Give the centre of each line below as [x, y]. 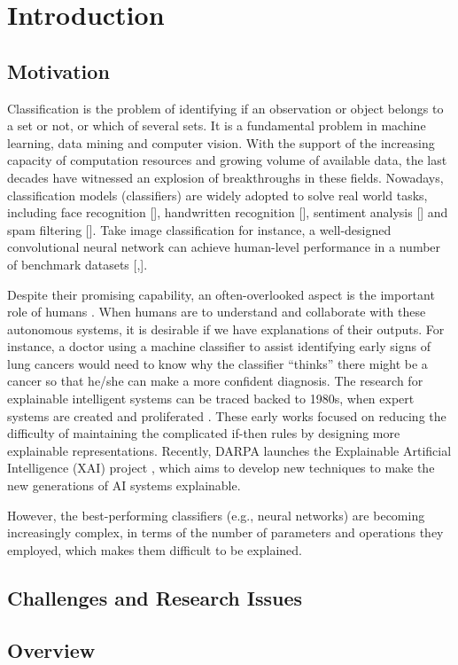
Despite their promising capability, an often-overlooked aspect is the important [221, 294]
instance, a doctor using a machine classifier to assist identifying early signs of [219, 346]
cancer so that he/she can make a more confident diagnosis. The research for [215, 381]
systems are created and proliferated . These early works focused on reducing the [227, 415]
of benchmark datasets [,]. [78, 264]
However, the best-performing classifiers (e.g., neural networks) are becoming [216, 515]
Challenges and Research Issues [155, 597]
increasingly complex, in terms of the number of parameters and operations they [225, 532]
